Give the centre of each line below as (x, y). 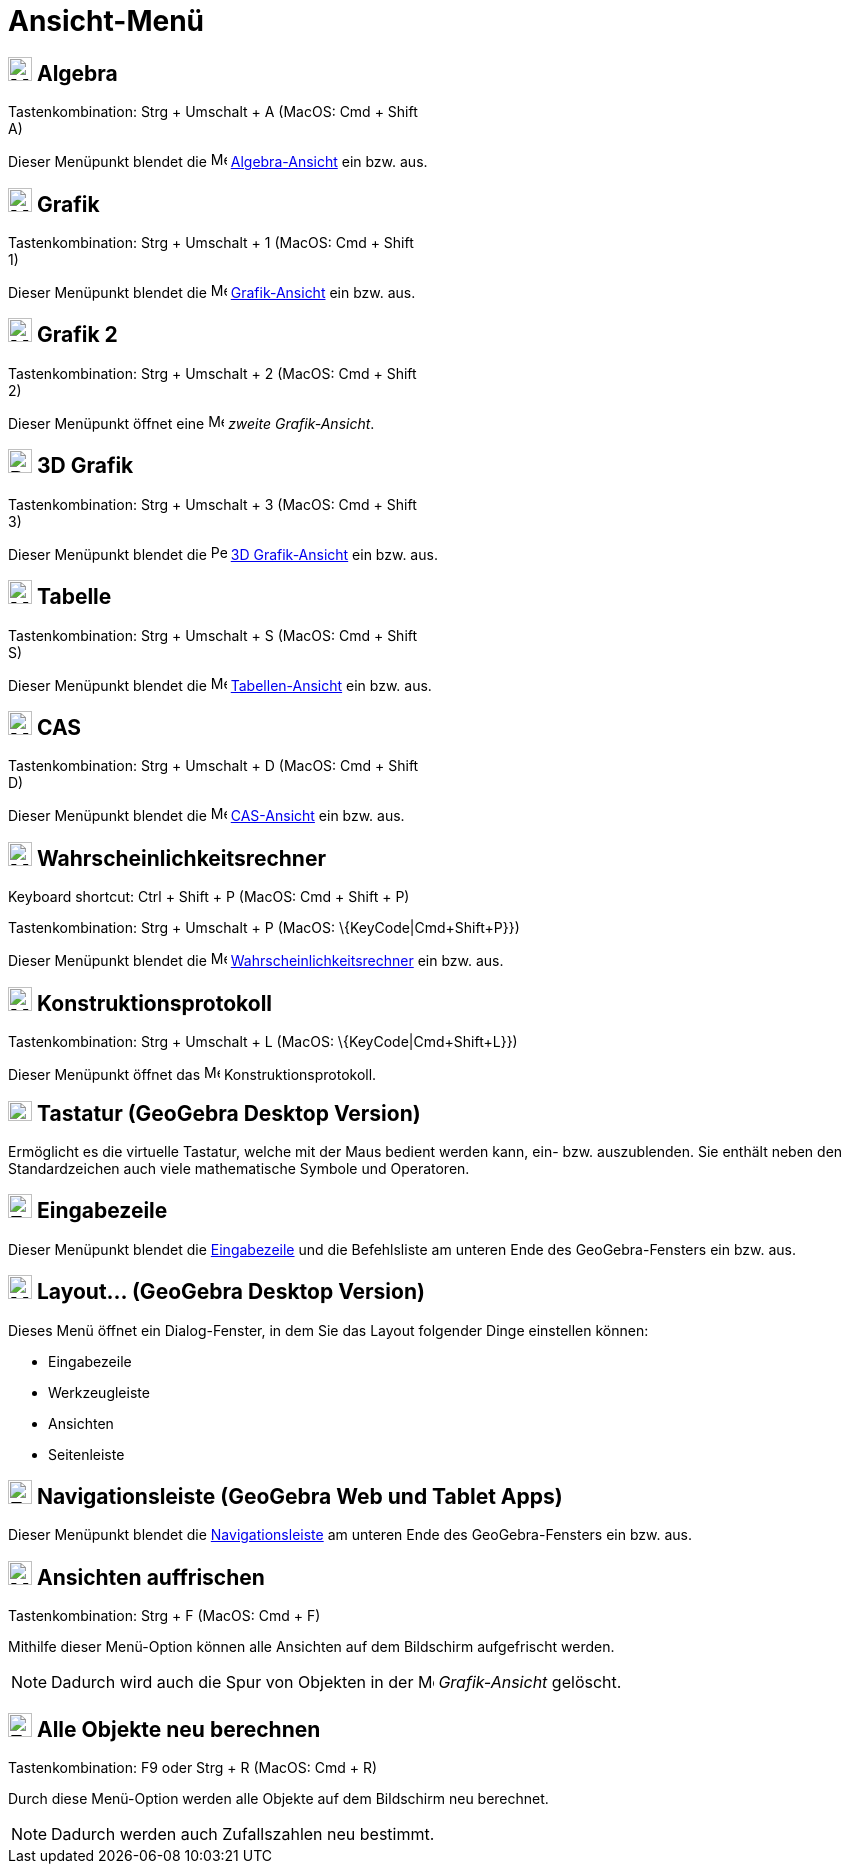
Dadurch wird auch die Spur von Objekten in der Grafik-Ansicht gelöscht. (336, 1682)
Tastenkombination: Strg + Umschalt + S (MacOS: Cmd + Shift (213, 635)
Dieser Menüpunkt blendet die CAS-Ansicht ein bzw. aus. (206, 816)
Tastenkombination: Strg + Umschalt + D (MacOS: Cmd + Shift (213, 766)
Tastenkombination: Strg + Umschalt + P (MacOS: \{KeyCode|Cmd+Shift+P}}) (264, 928)
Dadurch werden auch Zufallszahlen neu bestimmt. (243, 1834)
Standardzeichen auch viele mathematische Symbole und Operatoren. (239, 1168)
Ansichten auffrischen (150, 1577)
